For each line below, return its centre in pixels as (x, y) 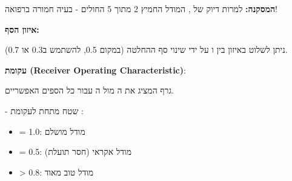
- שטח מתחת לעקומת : (44, 110)
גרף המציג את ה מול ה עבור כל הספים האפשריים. (90, 90)
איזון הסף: (22, 29)
